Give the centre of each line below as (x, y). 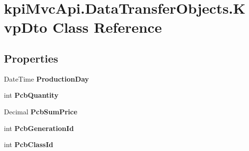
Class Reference (107, 27)
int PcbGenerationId (39, 128)
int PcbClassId (29, 144)
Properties (31, 58)
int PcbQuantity (31, 95)
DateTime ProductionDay (47, 78)
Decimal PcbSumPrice (41, 111)
